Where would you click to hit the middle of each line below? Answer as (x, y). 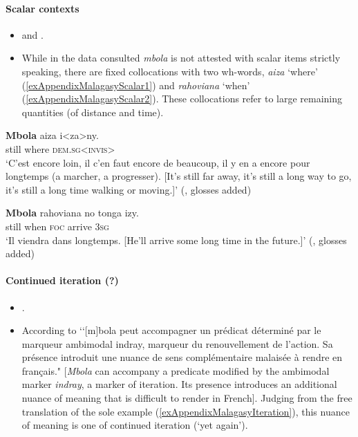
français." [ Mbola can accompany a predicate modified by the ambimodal (176, 370)
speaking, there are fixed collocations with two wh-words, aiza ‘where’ (170, 71)
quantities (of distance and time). (93, 112)
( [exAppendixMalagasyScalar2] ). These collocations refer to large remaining (182, 99)
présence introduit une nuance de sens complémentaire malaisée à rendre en (182, 357)
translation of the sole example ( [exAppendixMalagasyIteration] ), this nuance (186, 411)
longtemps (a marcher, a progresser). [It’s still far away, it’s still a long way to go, (179, 176)
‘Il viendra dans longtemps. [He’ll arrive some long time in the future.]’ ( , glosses (176, 240)
